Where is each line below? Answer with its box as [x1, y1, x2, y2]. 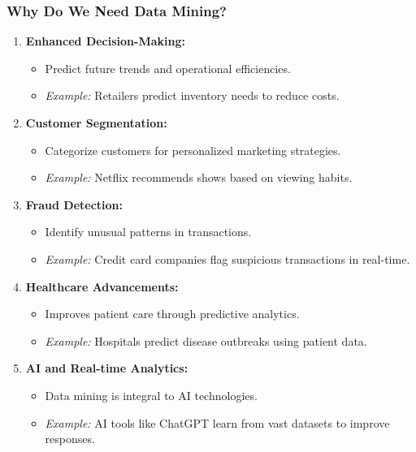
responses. [45, 430, 95, 447]
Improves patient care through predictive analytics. [45, 305, 300, 322]
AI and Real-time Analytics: [25, 359, 188, 377]
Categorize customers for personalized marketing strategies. [45, 141, 341, 158]
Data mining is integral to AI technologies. [45, 386, 258, 403]
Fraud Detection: [25, 196, 123, 213]
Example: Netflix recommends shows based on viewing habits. [45, 169, 353, 186]
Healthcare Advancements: [25, 278, 179, 295]
